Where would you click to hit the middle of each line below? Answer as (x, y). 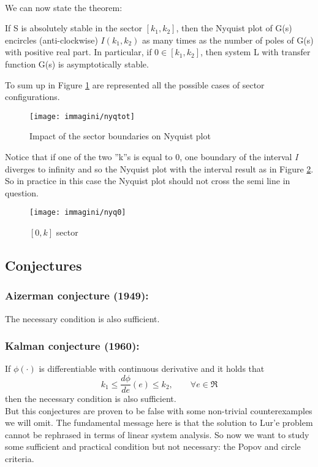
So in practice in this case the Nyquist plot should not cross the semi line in (148, 181)
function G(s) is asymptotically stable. (77, 64)
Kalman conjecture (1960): (72, 346)
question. (22, 192)
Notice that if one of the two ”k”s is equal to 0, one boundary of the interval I (152, 156)
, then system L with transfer (256, 52)
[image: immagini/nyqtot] (82, 116)
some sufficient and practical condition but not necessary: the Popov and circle (153, 446)
